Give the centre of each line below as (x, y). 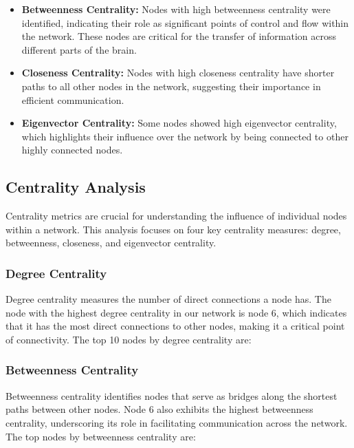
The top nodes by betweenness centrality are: (101, 436)
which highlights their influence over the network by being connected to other (185, 136)
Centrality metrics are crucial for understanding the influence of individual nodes (176, 216)
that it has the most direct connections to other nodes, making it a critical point (175, 326)
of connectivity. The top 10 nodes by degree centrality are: (129, 339)
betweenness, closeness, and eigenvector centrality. (111, 243)
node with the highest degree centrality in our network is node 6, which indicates (176, 312)
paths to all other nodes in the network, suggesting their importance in (171, 86)
